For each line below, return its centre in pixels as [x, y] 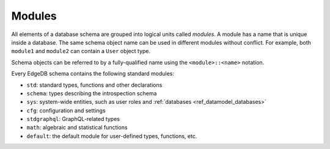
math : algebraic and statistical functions [77, 128]
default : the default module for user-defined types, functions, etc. [112, 136]
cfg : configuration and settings [66, 111]
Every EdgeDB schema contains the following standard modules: [93, 74]
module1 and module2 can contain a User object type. [81, 51]
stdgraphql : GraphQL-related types [73, 119]
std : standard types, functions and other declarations [94, 85]
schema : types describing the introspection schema [92, 93]
